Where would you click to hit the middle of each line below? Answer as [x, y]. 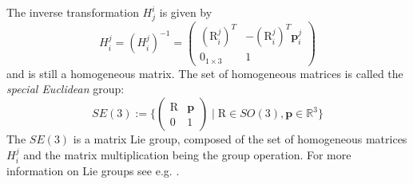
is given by [186, 12]
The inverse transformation [73, 12]
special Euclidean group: [66, 89]
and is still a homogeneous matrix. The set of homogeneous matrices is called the [205, 73]
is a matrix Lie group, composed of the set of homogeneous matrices [240, 139]
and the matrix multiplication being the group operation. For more [187, 154]
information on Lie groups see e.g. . [93, 171]
